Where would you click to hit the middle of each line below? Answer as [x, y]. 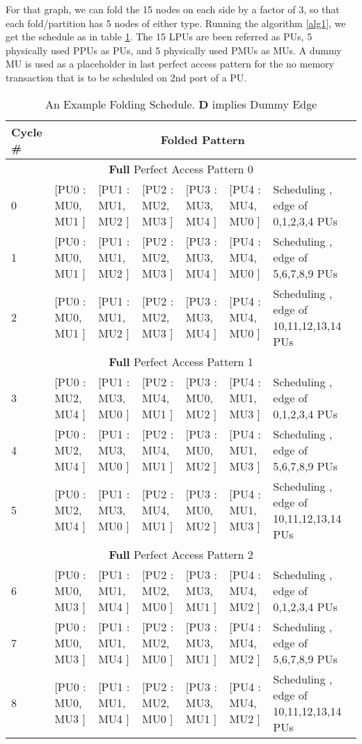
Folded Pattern [203, 140]
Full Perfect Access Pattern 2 [181, 554]
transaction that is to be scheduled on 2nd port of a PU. [126, 77]
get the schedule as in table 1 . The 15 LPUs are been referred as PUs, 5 [159, 37]
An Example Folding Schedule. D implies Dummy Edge [181, 104]
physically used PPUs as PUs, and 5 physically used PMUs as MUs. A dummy [174, 50]
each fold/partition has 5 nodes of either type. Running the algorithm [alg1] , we [176, 23]
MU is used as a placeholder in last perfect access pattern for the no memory [170, 64]
